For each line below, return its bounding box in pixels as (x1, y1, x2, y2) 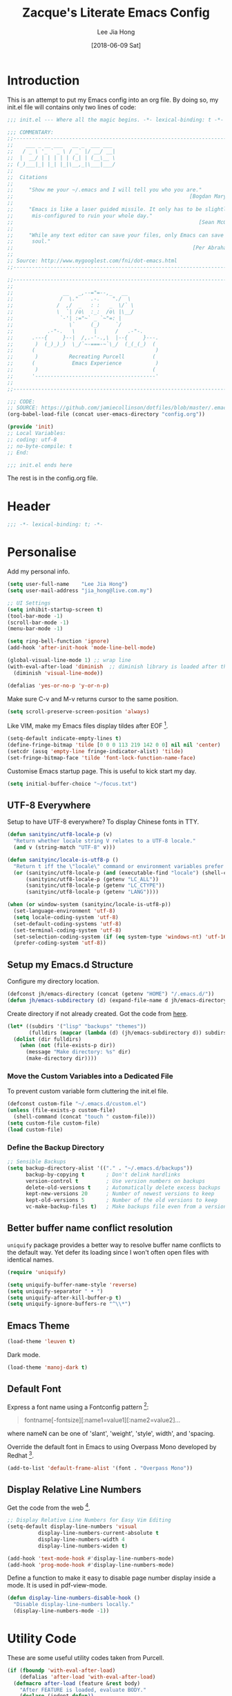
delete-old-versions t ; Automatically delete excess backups (25, 1184, 221, 1191)
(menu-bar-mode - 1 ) (7, 625, 64, 632)
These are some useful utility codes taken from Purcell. (7, 1653, 164, 1661)
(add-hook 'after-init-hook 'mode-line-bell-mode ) (7, 645, 156, 652)
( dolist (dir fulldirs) (13, 1035, 81, 1042)
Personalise (7, 544, 77, 560)
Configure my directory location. (7, 977, 100, 986)
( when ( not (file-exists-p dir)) (19, 1042, 116, 1049)
